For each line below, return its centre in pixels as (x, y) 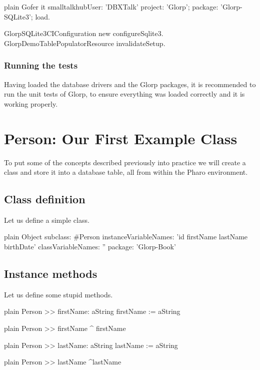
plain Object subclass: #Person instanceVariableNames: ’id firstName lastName (126, 237)
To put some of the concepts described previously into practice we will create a (125, 162)
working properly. (31, 103)
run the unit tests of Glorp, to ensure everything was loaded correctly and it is (124, 94)
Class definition (45, 199)
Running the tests (41, 65)
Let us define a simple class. (47, 220)
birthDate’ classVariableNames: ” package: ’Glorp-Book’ (90, 247)
